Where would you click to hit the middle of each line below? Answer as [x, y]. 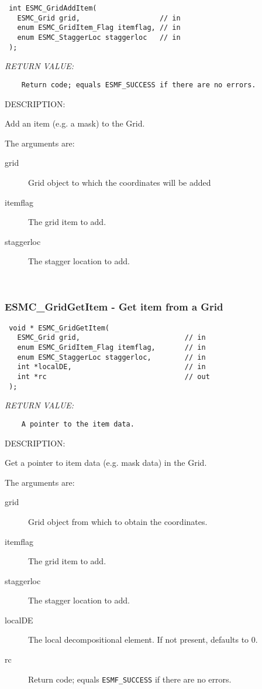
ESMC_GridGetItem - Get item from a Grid [114, 307]
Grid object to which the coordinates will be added [120, 182]
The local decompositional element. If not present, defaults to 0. [143, 639]
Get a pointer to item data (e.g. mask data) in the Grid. [106, 463]
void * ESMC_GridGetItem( [59, 328]
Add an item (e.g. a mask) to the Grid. [75, 123]
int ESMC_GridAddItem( [53, 8]
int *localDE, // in [111, 367]
